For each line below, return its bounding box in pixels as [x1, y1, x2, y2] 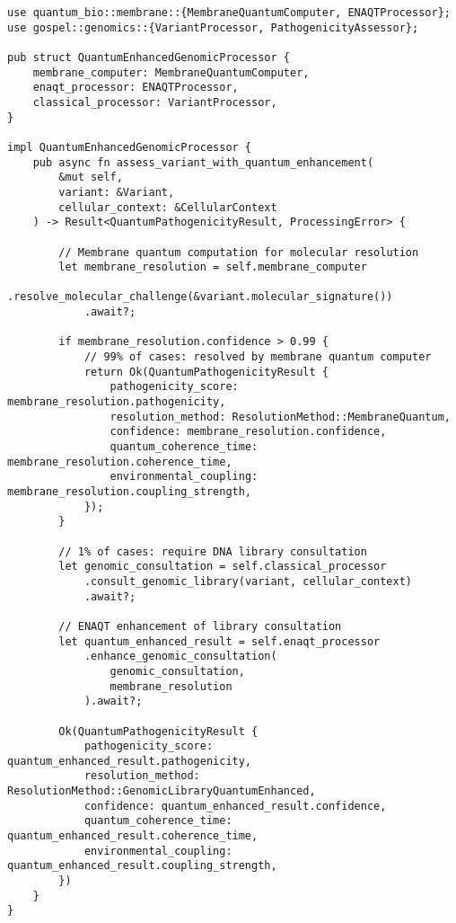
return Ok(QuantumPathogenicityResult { [83, 365, 329, 378]
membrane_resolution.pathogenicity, [7, 395, 226, 409]
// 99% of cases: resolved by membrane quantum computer [83, 351, 432, 364]
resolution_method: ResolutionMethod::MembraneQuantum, [110, 410, 451, 423]
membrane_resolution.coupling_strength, [7, 485, 252, 498]
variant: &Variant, [58, 185, 175, 199]
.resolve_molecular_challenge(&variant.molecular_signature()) [7, 290, 393, 304]
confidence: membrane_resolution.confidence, [110, 425, 387, 439]
